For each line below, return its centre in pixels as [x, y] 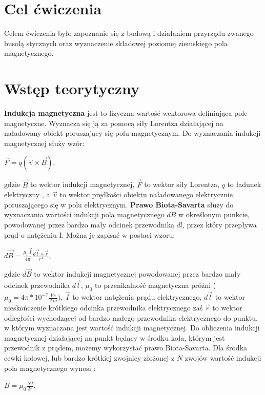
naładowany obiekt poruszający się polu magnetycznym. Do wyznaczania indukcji [132, 133]
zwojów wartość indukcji [223, 357]
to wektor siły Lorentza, [182, 184]
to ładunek [244, 184]
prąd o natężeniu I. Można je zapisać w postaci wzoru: [90, 234]
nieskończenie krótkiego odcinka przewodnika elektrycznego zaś [104, 307]
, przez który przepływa [220, 224]
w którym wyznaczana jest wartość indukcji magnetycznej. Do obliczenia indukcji [132, 328]
